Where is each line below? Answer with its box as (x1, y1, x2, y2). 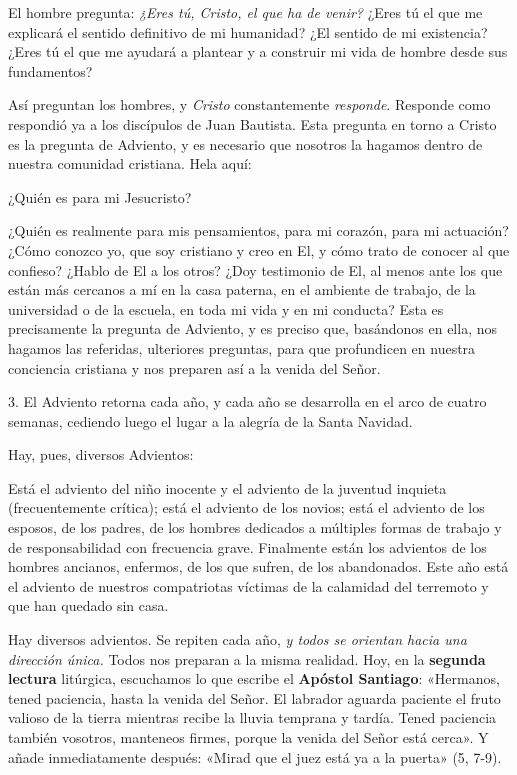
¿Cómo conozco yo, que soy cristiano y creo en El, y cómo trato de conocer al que (8, 239, 510, 260)
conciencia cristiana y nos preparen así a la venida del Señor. (8, 357, 381, 378)
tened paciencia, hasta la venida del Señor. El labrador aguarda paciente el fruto (8, 687, 501, 708)
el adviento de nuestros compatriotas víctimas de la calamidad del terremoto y (8, 575, 489, 596)
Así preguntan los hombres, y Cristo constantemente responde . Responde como (8, 94, 491, 115)
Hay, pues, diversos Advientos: (8, 444, 194, 465)
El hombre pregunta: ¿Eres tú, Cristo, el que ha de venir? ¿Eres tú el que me (8, 2, 483, 22)
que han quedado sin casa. (8, 595, 169, 616)
